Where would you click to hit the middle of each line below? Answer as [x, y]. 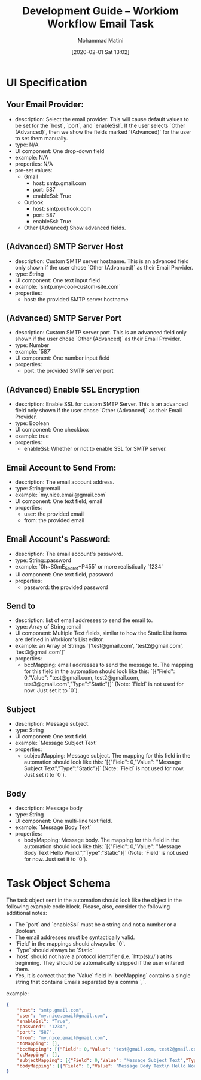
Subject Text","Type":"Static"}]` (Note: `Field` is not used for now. [104, 768]
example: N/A [32, 157]
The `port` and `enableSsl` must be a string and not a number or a [96, 924]
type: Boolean [32, 423]
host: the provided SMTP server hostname [76, 299]
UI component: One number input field [62, 358]
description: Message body [48, 808]
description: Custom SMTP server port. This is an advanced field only [100, 333]
